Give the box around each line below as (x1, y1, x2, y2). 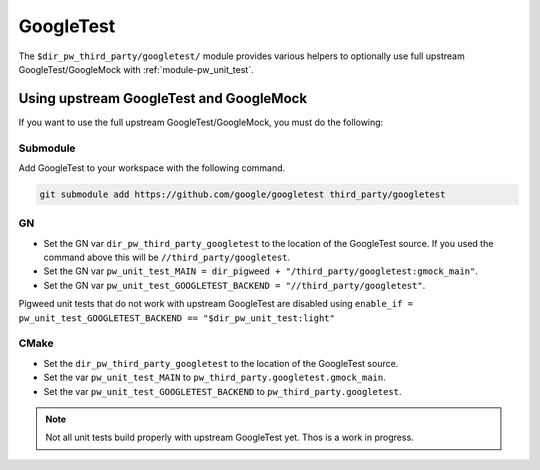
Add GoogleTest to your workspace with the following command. (18, 161, 286, 174)
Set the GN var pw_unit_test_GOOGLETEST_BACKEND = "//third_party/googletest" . (43, 279, 426, 291)
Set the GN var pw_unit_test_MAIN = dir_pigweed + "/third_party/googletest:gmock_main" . (43, 265, 479, 277)
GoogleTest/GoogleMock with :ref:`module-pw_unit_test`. (18, 63, 254, 75)
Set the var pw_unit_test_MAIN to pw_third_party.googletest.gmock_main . (43, 371, 386, 384)
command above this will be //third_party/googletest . (43, 251, 290, 264)
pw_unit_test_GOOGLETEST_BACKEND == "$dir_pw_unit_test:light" (18, 312, 335, 324)
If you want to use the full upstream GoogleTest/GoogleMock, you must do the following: (18, 116, 384, 128)
